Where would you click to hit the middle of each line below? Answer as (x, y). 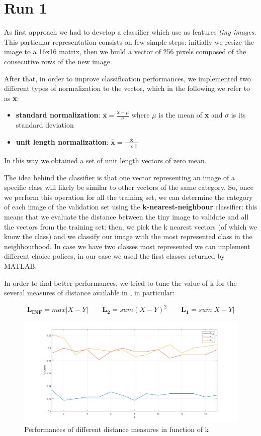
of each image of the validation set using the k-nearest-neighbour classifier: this (131, 207)
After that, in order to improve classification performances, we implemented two (127, 78)
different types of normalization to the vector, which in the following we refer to (127, 88)
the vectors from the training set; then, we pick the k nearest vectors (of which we (130, 226)
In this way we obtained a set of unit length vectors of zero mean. (105, 160)
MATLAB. (21, 265)
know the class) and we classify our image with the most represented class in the (128, 236)
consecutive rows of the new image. (58, 61)
